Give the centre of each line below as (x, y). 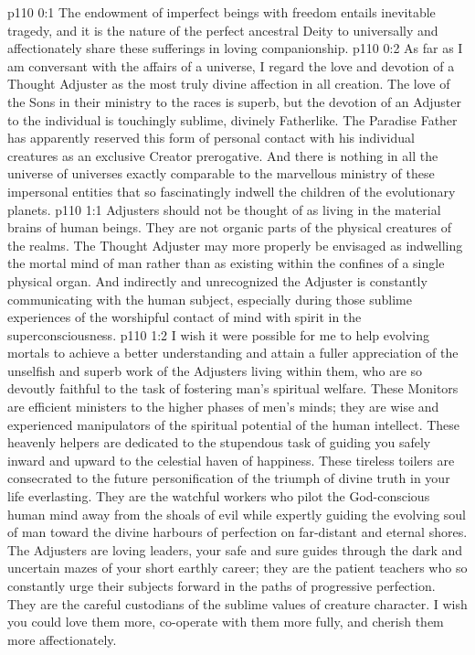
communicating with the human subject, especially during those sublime (210, 299)
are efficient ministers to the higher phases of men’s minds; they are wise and (223, 407)
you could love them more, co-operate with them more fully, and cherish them (226, 622)
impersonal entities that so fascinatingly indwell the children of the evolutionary (232, 191)
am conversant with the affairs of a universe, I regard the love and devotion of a (231, 65)
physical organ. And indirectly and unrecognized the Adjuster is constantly (217, 280)
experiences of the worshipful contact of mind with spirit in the (185, 317)
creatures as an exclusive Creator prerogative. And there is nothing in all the (223, 155)
